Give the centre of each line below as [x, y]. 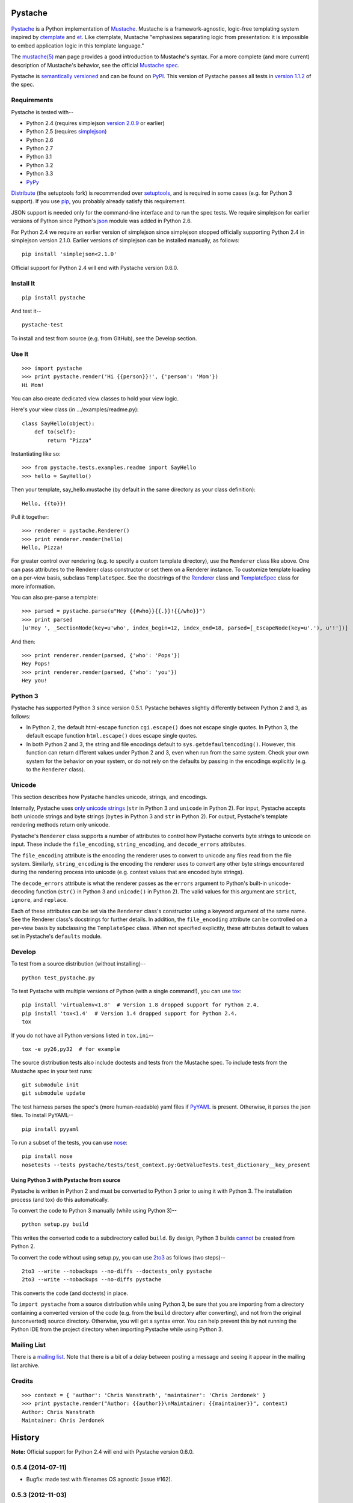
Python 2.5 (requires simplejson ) [66, 132]
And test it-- [26, 311]
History [26, 1437]
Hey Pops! [36, 664]
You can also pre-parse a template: [55, 598]
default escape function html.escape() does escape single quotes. [112, 736]
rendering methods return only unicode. [61, 825]
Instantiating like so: [36, 453]
